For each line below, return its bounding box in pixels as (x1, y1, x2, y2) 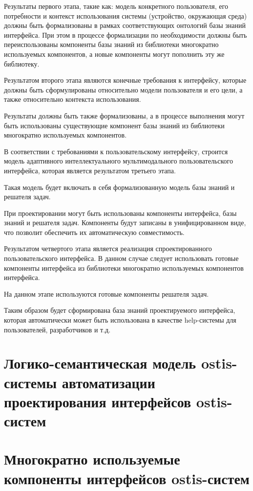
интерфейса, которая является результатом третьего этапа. (4, 165, 176, 175)
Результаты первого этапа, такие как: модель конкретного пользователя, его (4, 1, 228, 11)
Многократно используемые (4, 449, 180, 469)
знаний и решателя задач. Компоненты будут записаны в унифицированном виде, (4, 217, 246, 228)
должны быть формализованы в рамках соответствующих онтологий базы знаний (4, 20, 246, 30)
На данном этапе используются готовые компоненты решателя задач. (4, 288, 209, 299)
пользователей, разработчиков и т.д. (4, 324, 111, 334)
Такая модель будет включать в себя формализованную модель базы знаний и (4, 182, 235, 192)
